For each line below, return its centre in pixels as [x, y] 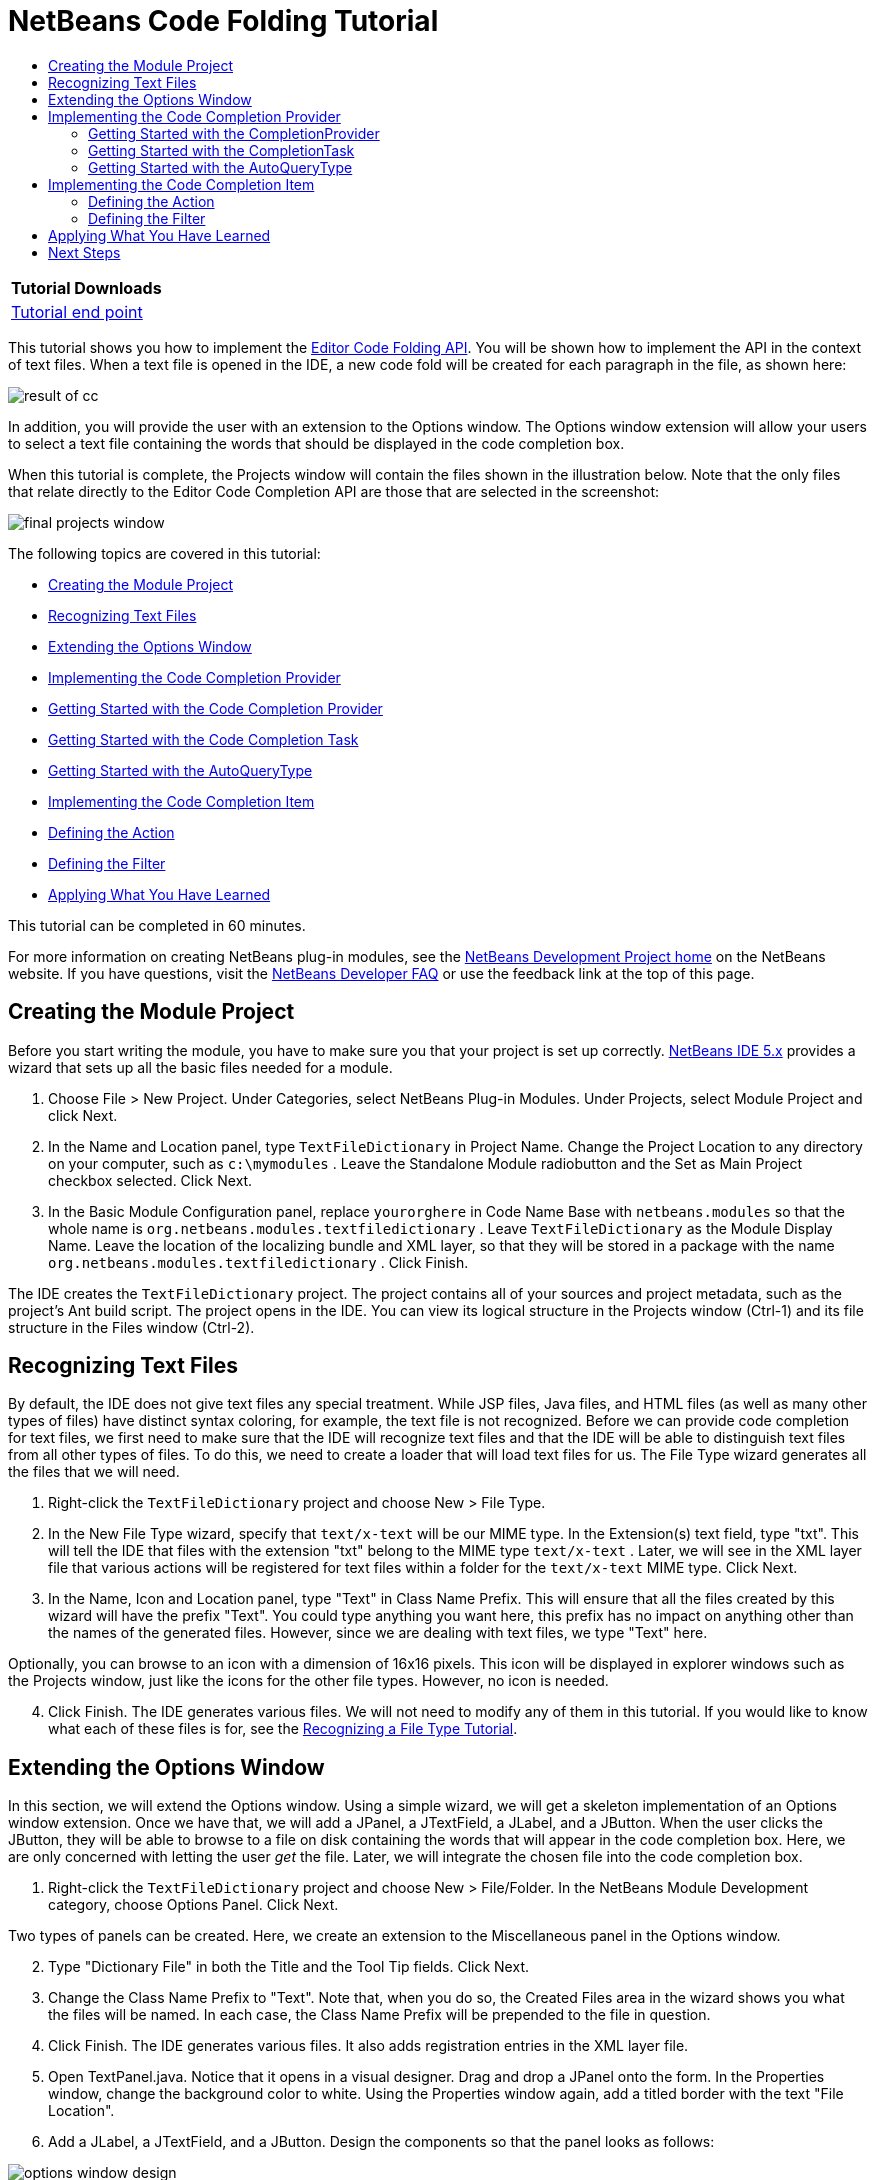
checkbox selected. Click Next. [150, 1180]
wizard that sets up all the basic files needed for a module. [200, 1067]
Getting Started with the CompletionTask [221, 150]
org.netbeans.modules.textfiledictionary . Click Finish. [258, 1262]
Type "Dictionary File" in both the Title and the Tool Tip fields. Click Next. [288, 1967]
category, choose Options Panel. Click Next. [193, 1905]
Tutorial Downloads [86, 287]
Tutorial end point [77, 311]
